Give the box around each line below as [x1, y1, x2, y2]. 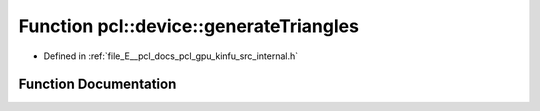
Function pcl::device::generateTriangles [18, 15, 360, 37]
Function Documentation [18, 76, 177, 93]
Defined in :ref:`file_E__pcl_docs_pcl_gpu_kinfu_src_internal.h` [43, 50, 299, 62]
